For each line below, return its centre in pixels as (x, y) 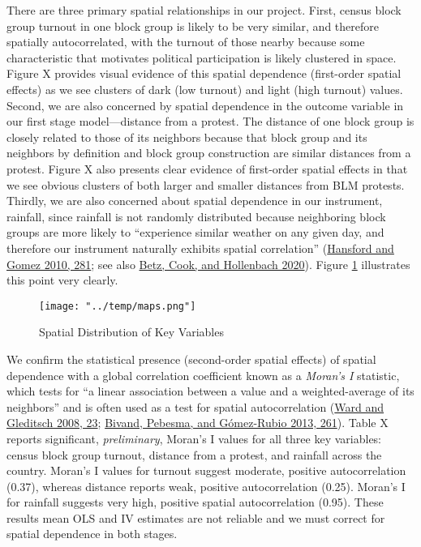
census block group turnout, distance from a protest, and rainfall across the (194, 454)
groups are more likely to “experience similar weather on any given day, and (195, 232)
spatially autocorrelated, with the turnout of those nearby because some (186, 42)
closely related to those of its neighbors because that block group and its (187, 137)
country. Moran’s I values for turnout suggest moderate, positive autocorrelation (206, 470)
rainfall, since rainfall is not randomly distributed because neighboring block (196, 216)
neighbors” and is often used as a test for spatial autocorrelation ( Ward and (195, 406)
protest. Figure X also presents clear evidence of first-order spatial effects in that (207, 168)
